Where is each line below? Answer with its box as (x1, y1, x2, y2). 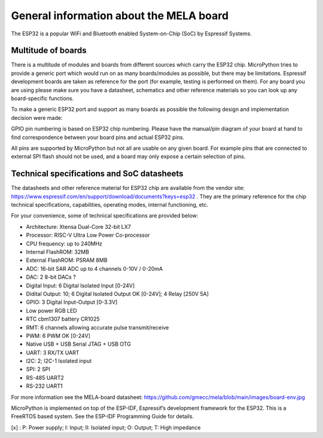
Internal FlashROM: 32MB (26, 249, 90, 255)
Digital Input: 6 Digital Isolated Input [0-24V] (26, 282, 135, 289)
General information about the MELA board (11, 9, 229, 22)
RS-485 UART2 (26, 374, 64, 381)
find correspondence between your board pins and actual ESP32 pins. (11, 134, 185, 141)
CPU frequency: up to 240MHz (26, 240, 103, 247)
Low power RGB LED (26, 307, 77, 314)
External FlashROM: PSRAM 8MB (26, 256, 108, 264)
